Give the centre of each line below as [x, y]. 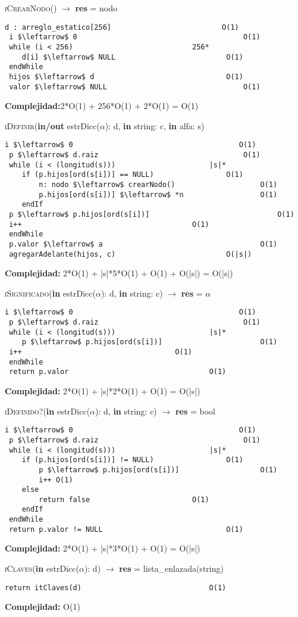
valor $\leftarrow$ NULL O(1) [135, 87]
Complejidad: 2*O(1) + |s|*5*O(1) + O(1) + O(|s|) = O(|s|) [119, 273]
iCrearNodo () [31, 8]
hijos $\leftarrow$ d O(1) [126, 77]
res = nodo [96, 8]
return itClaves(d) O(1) [116, 588]
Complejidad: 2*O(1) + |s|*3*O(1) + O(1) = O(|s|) [103, 548]
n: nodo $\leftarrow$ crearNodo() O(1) [158, 185]
